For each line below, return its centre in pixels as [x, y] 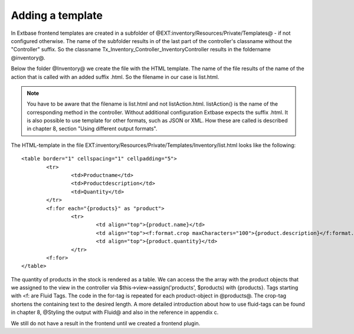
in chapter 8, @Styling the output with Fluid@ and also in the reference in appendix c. [115, 312]
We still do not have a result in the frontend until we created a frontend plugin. [106, 323]
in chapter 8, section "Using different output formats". [92, 129]
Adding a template [57, 15]
